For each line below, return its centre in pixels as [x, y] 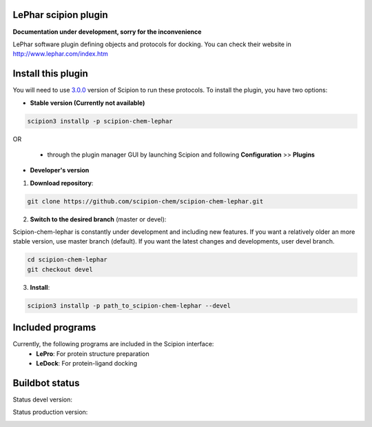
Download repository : [62, 183]
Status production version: [50, 412]
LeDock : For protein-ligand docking [87, 364]
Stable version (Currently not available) [87, 103]
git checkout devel [60, 269]
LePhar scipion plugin [60, 15]
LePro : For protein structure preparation [93, 354]
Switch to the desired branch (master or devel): [98, 219]
